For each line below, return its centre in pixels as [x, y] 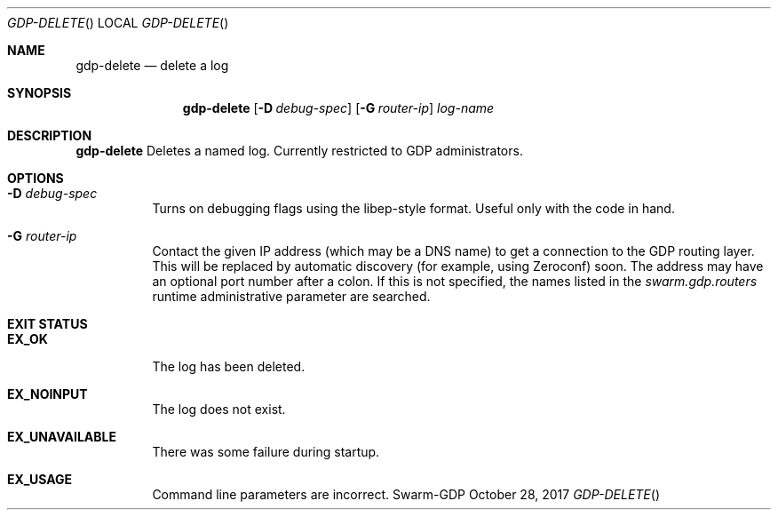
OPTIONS [36, 178]
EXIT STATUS [48, 324]
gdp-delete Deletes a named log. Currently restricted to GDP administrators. [299, 151]
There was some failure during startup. [266, 452]
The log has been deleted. [229, 366]
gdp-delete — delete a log [152, 65]
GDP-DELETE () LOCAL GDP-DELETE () [118, 23]
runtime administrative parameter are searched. [291, 296]
